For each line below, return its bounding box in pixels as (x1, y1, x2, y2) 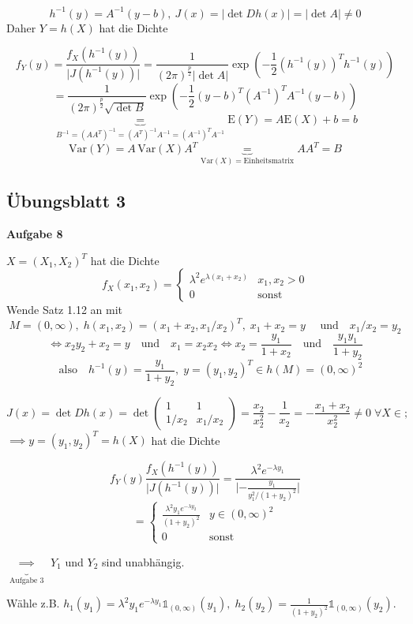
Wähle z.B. (6, 595, 60, 611)
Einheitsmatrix (243, 157, 295, 166)
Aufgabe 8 (6, 226, 63, 242)
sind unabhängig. (101, 553, 185, 570)
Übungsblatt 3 (6, 189, 126, 213)
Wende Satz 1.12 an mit (6, 301, 122, 318)
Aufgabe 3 (9, 577, 44, 585)
